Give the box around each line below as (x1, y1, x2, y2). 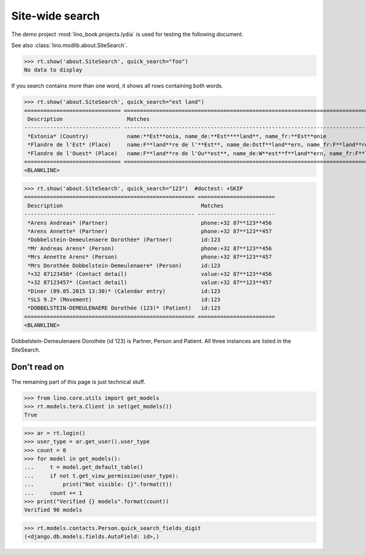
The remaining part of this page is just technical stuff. (11, 378, 146, 385)
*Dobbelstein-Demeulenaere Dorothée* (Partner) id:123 (27, 236, 221, 244)
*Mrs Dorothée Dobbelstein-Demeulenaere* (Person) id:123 (27, 262, 221, 269)
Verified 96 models (24, 507, 82, 513)
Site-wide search (11, 9, 100, 23)
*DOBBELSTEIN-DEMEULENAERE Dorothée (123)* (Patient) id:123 (27, 305, 221, 311)
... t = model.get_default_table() (24, 464, 143, 471)
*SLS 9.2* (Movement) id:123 (27, 296, 221, 303)
